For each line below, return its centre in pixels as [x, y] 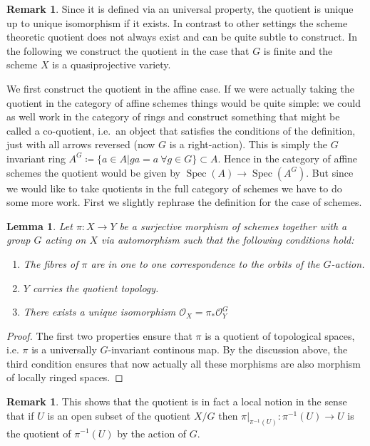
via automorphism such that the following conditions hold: [228, 240]
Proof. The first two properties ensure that [99, 335]
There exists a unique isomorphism [99, 312]
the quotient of [39, 433]
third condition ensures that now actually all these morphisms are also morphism [184, 363]
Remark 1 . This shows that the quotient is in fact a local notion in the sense [177, 401]
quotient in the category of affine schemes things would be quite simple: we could [184, 102]
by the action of [152, 433]
